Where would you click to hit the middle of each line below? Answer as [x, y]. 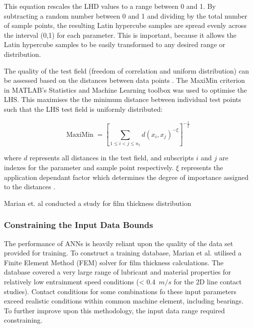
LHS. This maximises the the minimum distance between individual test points [123, 99]
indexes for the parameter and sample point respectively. [89, 167]
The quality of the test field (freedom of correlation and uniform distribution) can [126, 70]
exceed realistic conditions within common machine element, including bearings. [124, 301]
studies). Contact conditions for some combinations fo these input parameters [120, 291]
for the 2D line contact [208, 281]
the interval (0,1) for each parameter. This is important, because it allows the [120, 35]
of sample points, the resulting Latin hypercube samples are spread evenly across [125, 25]
